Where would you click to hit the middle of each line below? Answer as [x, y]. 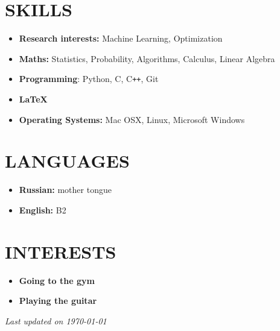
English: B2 [43, 210]
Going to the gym [57, 280]
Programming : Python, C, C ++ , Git [89, 79]
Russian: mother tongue [65, 190]
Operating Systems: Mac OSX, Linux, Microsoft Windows [132, 119]
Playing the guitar [58, 301]
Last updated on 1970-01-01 [56, 320]
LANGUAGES [67, 161]
